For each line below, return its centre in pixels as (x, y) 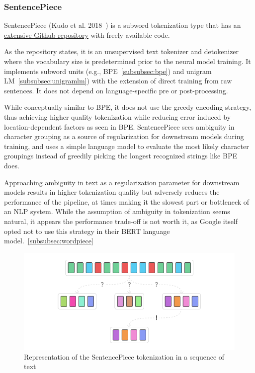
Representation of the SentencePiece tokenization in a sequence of (124, 356)
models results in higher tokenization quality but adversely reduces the (112, 192)
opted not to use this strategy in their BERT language (87, 231)
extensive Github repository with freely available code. (87, 35)
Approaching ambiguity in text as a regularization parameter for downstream (122, 182)
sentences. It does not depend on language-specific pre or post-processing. (116, 90)
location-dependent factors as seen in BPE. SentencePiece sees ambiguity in (119, 126)
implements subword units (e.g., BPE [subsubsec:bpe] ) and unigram (108, 71)
